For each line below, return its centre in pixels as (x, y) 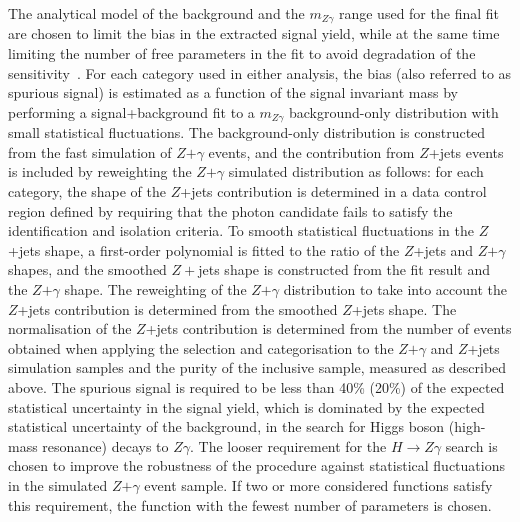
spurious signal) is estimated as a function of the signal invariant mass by (233, 92)
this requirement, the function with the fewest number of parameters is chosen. (250, 504)
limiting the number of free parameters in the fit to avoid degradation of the (242, 53)
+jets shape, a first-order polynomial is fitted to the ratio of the (204, 249)
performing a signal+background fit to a (131, 111)
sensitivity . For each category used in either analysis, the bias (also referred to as (260, 72)
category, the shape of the (87, 191)
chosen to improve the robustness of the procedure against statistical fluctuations (256, 465)
